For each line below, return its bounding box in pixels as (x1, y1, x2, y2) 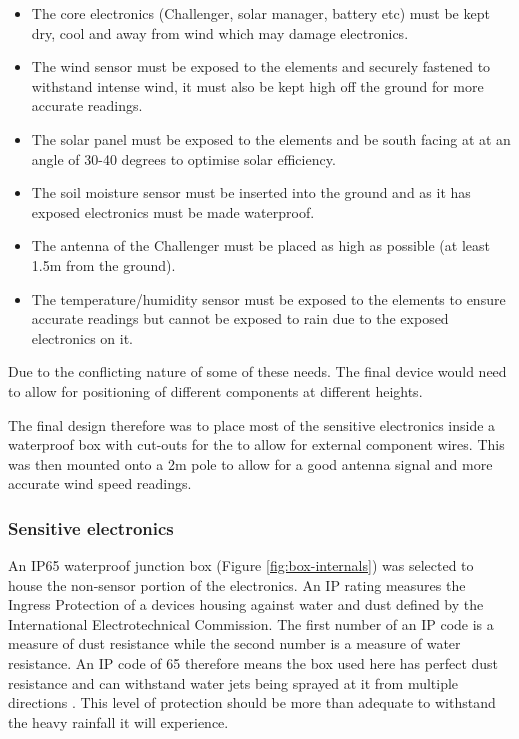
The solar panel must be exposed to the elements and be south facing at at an (31, 128, 511, 149)
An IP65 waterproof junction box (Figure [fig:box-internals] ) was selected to (8, 555, 474, 576)
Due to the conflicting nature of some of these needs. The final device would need (8, 361, 507, 382)
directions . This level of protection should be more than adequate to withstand (8, 692, 496, 713)
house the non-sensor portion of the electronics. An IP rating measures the (8, 574, 466, 595)
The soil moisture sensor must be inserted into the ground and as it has (31, 182, 471, 203)
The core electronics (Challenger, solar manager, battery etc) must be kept (31, 3, 490, 23)
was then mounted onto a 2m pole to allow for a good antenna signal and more (8, 453, 493, 474)
